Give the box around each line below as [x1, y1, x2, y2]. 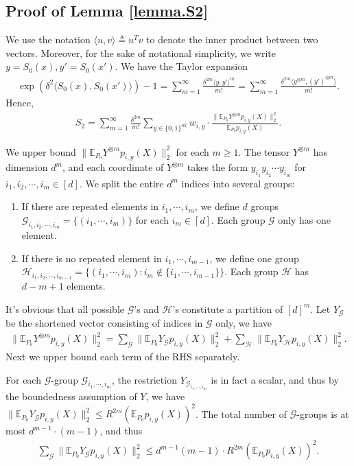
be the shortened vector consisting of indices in [5, 316, 203, 330]
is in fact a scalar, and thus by [211, 372, 339, 386]
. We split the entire [79, 176, 164, 190]
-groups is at [296, 406, 349, 421]
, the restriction [111, 372, 177, 386]
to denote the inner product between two [146, 32, 318, 47]
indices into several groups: [181, 176, 295, 190]
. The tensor [238, 144, 290, 159]
